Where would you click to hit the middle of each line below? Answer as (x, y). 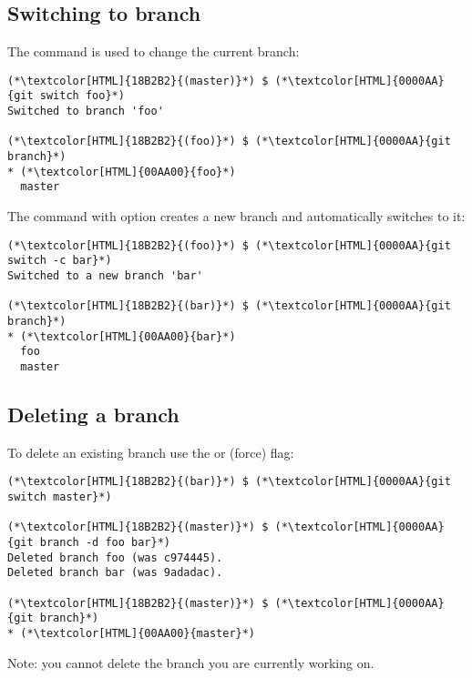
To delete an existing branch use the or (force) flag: (151, 452)
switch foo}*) (82, 96)
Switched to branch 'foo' (86, 111)
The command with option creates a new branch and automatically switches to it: (236, 216)
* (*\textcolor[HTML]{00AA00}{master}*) (132, 633)
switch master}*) (60, 497)
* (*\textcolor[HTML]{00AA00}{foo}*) (122, 172)
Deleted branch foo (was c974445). (115, 557)
